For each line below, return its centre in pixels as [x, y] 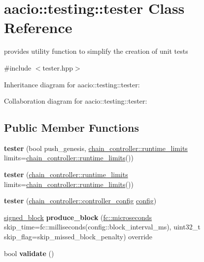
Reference [38, 27]
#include [18, 67]
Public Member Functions [71, 128]
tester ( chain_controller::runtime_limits [66, 174]
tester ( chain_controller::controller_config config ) [80, 201]
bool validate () [29, 253]
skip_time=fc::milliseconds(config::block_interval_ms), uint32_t [102, 227]
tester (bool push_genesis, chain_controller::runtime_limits [96, 148]
